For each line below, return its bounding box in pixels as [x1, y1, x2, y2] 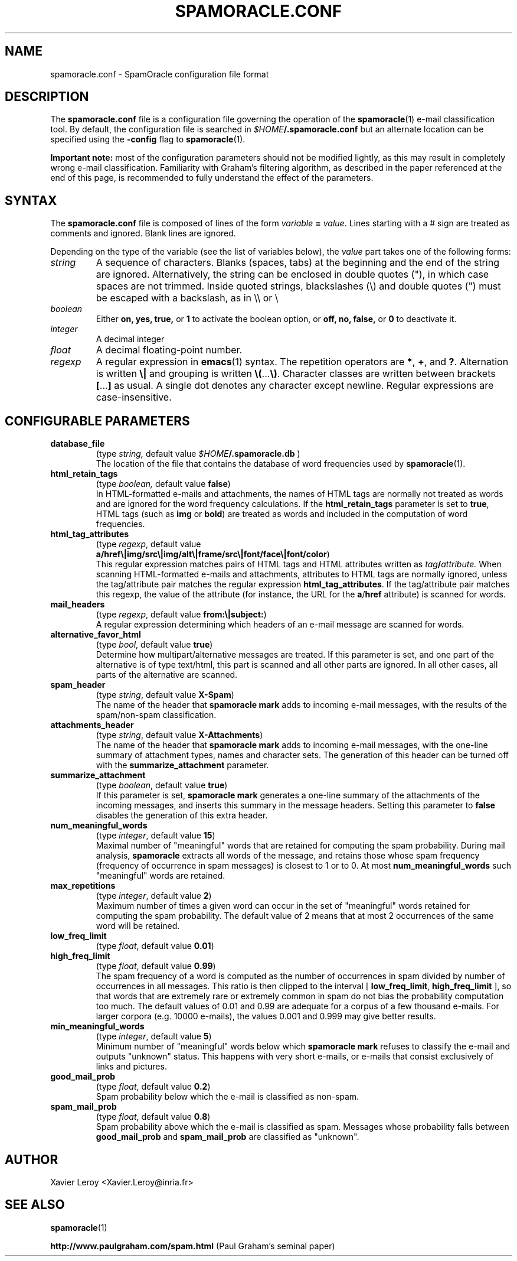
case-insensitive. [96, 391, 172, 404]
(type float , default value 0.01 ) [96, 941, 214, 951]
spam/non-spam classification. [96, 710, 217, 720]
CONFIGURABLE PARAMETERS [5, 413, 190, 428]
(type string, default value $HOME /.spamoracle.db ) [96, 448, 300, 459]
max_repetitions [50, 880, 116, 891]
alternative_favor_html [50, 629, 141, 640]
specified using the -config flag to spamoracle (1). [50, 134, 246, 145]
